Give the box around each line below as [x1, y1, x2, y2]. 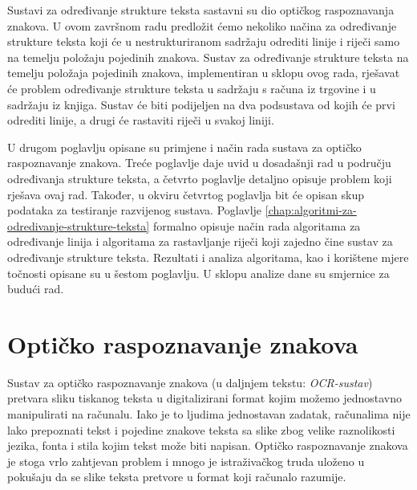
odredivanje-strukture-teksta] [7, 217, 150, 234]
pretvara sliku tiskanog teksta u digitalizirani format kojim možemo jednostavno [7, 390, 403, 406]
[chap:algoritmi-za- [265, 202, 357, 218]
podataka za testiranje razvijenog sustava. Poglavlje [7, 202, 262, 218]
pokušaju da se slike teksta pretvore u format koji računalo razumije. [7, 468, 346, 485]
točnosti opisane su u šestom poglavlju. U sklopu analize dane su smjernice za [7, 264, 390, 281]
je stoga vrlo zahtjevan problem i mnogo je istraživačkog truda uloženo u [7, 452, 365, 469]
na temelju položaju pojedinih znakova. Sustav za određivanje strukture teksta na [7, 48, 409, 65]
